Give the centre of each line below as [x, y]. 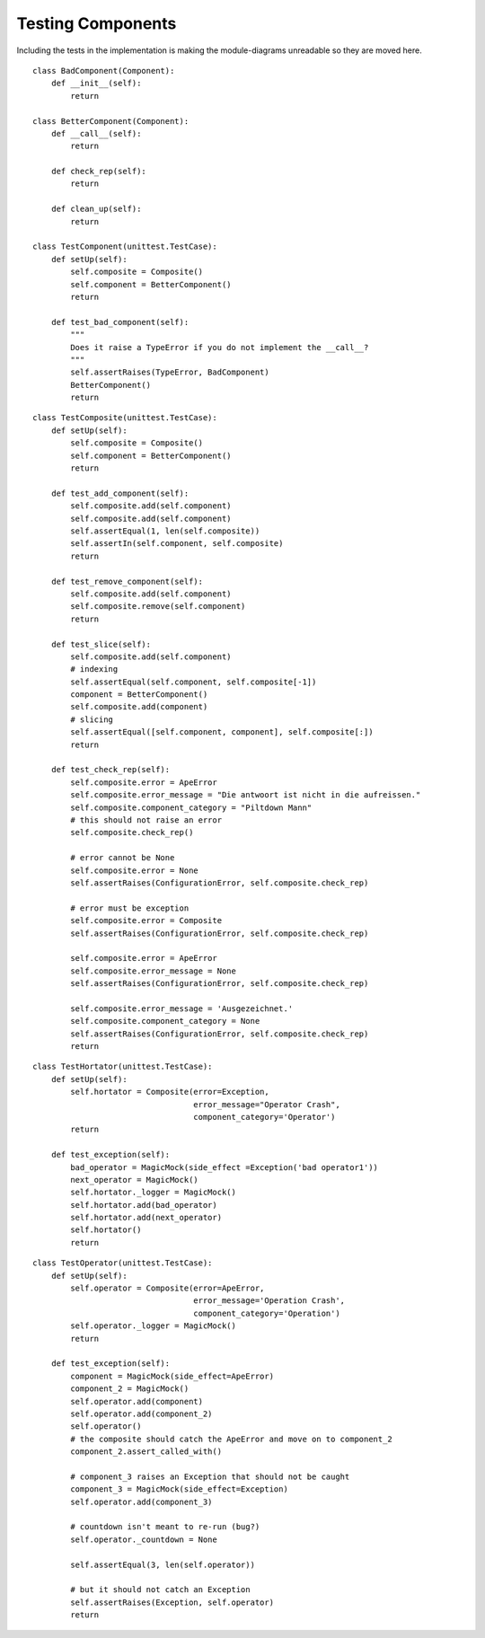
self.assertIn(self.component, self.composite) [177, 544]
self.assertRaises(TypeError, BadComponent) [170, 372]
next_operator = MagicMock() [135, 1180]
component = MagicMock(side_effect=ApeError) [172, 1376]
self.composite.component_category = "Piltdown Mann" [191, 807]
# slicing [92, 719]
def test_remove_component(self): [127, 581]
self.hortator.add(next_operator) [146, 1218]
